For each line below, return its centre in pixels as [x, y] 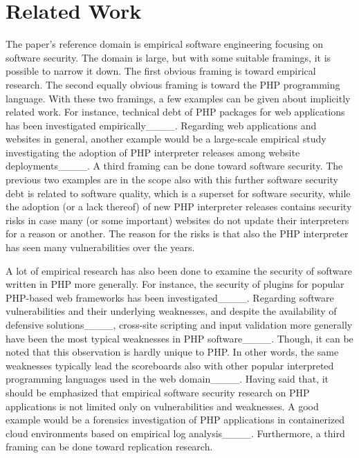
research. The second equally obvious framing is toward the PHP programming [173, 84]
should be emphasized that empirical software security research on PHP [158, 392]
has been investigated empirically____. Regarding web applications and [161, 125]
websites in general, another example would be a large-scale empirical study [166, 139]
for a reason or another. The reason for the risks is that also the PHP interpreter [177, 233]
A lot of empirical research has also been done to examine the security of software [179, 270]
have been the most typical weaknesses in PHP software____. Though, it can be [179, 338]
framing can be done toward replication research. [109, 447]
